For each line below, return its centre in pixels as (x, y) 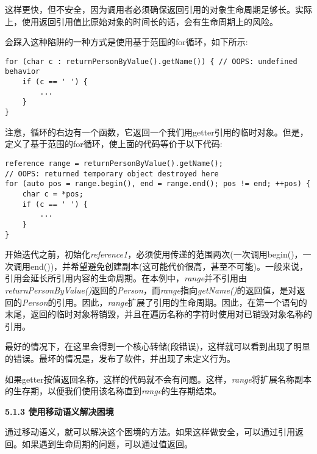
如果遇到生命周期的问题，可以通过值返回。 (107, 443)
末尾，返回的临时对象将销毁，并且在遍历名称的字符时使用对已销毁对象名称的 (158, 314)
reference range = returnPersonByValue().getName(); (114, 163)
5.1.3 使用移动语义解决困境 (59, 411)
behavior (23, 72)
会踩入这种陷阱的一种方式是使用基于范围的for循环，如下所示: (126, 42)
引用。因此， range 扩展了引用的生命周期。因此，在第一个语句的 (182, 302)
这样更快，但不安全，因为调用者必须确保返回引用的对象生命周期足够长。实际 (158, 9)
